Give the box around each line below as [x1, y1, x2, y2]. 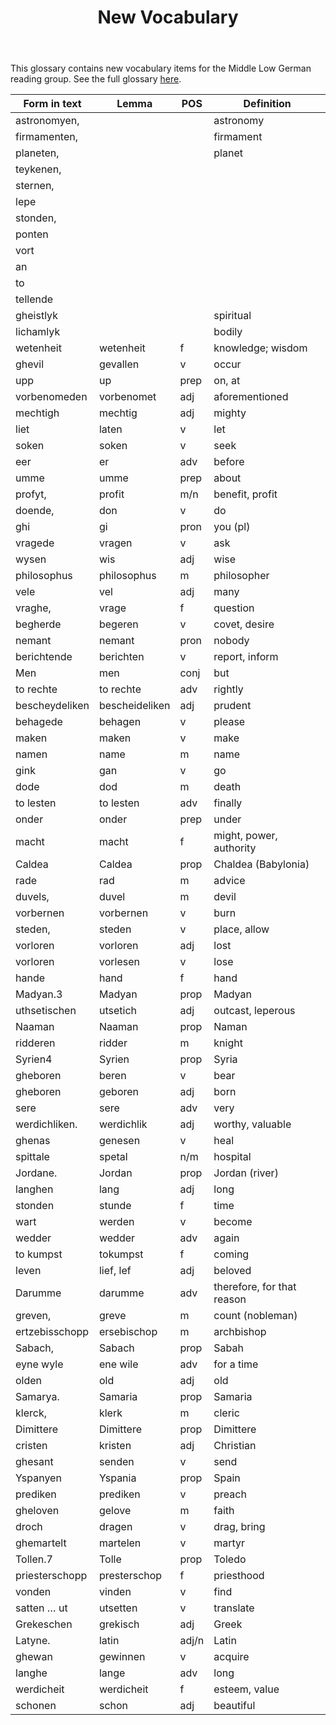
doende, [15, 504, 55, 518]
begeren [98, 617, 139, 631]
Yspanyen [15, 1471, 62, 1485]
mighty [213, 406, 247, 420]
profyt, [15, 487, 47, 501]
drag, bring [213, 1520, 266, 1534]
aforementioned [213, 390, 289, 404]
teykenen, [15, 162, 62, 176]
